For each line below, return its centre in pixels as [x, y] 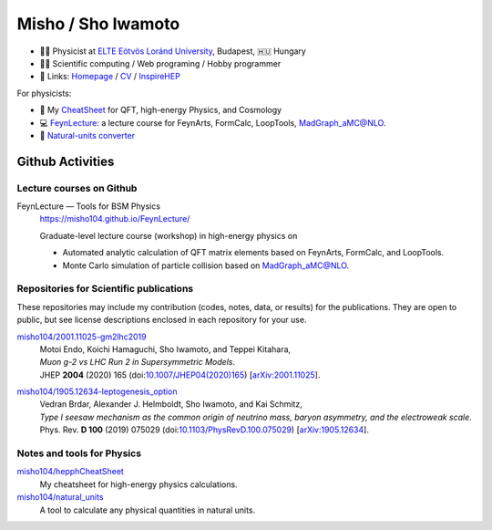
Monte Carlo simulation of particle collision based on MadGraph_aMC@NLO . [206, 265]
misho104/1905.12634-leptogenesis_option [97, 391]
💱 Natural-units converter [87, 135]
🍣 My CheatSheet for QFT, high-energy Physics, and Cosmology [161, 110]
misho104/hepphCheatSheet [71, 472]
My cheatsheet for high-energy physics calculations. [138, 484]
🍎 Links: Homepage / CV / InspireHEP [110, 77]
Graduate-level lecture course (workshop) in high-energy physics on [169, 235]
